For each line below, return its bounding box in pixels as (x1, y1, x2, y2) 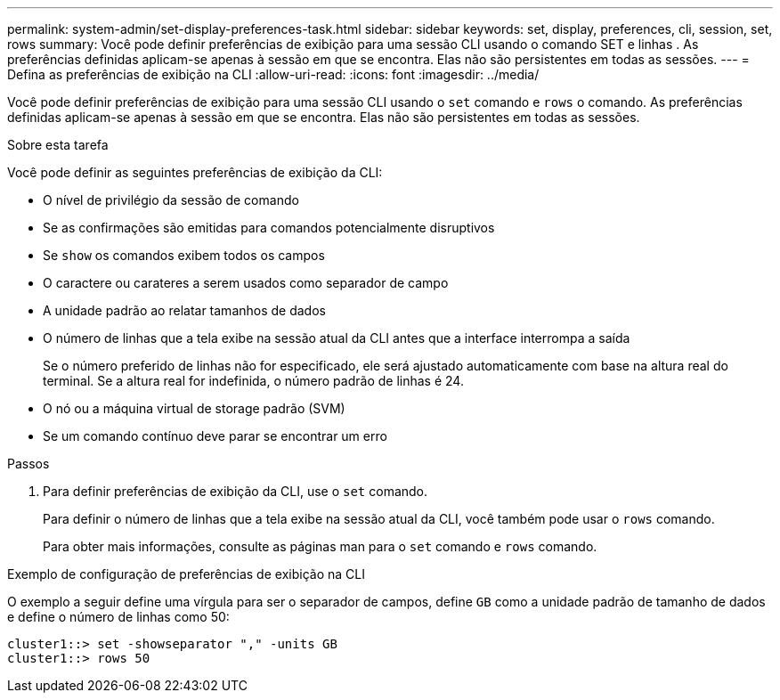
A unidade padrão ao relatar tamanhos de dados (43, 303, 326, 318)
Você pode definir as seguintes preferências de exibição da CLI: (7, 165, 383, 180)
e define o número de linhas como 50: (7, 609, 230, 624)
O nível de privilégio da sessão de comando (43, 192, 299, 208)
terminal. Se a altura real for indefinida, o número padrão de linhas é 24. (43, 373, 464, 388)
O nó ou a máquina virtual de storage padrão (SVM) (43, 401, 345, 416)
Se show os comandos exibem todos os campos (43, 248, 325, 263)
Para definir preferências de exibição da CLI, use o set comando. (43, 484, 428, 499)
